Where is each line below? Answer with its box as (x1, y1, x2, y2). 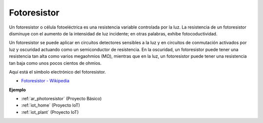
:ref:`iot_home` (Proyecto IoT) (21, 102, 80, 108)
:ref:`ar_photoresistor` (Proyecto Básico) (21, 96, 102, 102)
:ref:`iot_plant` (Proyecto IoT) (21, 109, 79, 115)
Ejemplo (9, 87, 26, 92)
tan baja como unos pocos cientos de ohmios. (9, 60, 102, 66)
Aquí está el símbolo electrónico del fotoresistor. (9, 69, 106, 75)
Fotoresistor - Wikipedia (21, 78, 70, 84)
